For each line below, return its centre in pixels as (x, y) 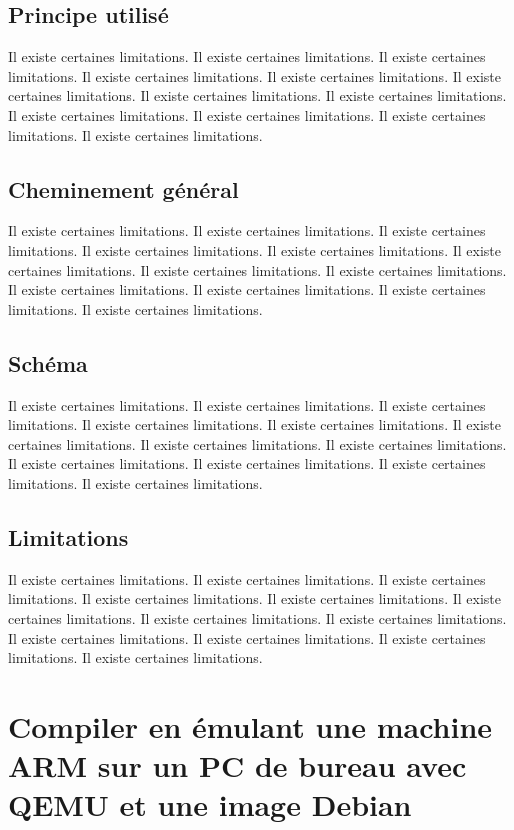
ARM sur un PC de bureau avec (237, 765)
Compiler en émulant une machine (250, 725)
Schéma (48, 362)
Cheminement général (123, 188)
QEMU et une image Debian (210, 804)
